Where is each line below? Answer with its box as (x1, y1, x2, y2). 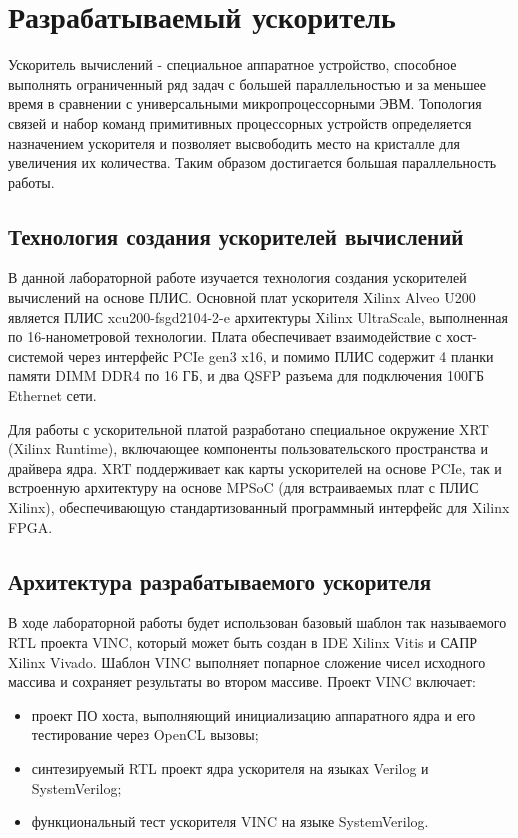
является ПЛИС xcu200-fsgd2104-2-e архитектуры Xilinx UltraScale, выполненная (8, 306, 508, 327)
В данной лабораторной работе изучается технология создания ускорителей (8, 267, 467, 288)
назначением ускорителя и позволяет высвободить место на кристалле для (8, 132, 460, 153)
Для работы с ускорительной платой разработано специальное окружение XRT (8, 418, 489, 439)
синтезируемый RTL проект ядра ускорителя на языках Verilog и (31, 757, 429, 778)
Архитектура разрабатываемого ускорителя (8, 565, 432, 596)
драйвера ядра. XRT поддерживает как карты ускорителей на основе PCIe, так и (8, 457, 502, 478)
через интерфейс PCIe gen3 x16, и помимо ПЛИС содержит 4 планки (68, 345, 494, 366)
